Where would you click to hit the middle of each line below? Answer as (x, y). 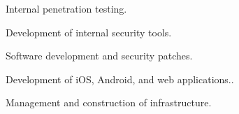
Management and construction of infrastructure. (109, 102)
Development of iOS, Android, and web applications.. (120, 79)
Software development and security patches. (99, 56)
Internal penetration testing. (66, 8)
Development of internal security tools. (89, 32)
